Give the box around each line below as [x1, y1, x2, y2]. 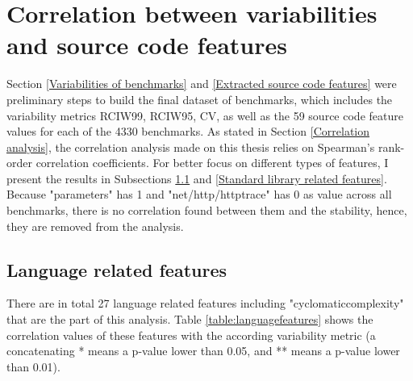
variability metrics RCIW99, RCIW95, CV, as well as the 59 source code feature [6, 107, 403, 124]
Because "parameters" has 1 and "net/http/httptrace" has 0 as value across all [6, 186, 392, 203]
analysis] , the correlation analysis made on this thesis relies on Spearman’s [6, 138, 375, 155]
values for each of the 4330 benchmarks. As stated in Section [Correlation [6, 123, 370, 140]
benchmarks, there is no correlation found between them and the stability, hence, [6, 202, 407, 219]
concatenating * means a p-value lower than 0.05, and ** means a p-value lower [6, 342, 400, 359]
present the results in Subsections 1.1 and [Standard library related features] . [6, 170, 387, 186]
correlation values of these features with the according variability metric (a [6, 326, 376, 343]
